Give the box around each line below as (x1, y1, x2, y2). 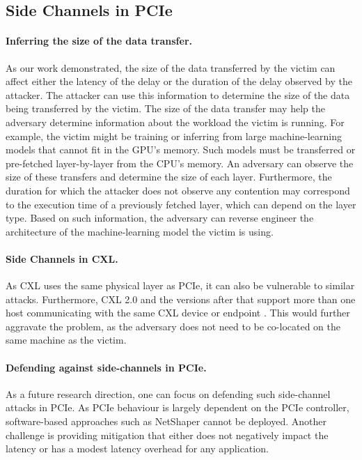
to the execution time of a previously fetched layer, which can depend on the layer (6, 197, 356, 211)
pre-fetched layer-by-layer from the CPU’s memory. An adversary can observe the (6, 155, 354, 170)
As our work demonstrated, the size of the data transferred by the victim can (6, 60, 336, 75)
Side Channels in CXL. (6, 251, 118, 266)
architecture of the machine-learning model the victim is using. (6, 224, 274, 238)
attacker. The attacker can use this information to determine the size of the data (6, 87, 350, 102)
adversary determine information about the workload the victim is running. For (6, 114, 345, 129)
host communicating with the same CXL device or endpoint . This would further (6, 305, 350, 320)
